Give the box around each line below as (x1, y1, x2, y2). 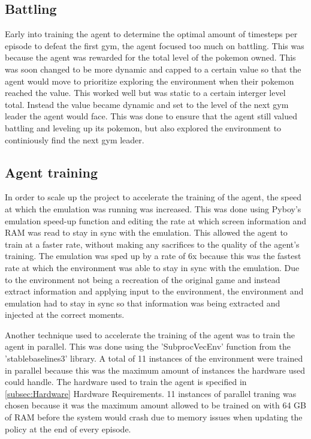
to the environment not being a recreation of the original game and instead (5, 273, 280, 285)
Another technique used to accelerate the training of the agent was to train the (5, 328, 295, 341)
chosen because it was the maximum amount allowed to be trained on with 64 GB (5, 399, 306, 411)
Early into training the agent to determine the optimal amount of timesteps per (5, 28, 298, 40)
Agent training (5, 163, 98, 181)
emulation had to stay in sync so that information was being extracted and (5, 296, 280, 309)
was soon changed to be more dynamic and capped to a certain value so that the (5, 62, 301, 75)
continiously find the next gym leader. (5, 133, 144, 146)
